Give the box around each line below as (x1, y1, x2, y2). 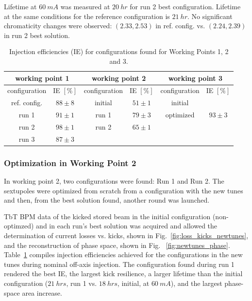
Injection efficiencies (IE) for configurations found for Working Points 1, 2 (9, 46, 229, 56)
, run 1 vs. (66, 278, 97, 288)
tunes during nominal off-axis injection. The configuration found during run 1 (4, 259, 235, 269)
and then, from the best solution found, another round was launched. (4, 195, 210, 205)
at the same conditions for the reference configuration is (4, 11, 170, 21)
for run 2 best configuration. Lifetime (130, 1, 241, 11)
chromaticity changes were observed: (4, 20, 112, 31)
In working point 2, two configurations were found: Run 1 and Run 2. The (4, 176, 224, 186)
